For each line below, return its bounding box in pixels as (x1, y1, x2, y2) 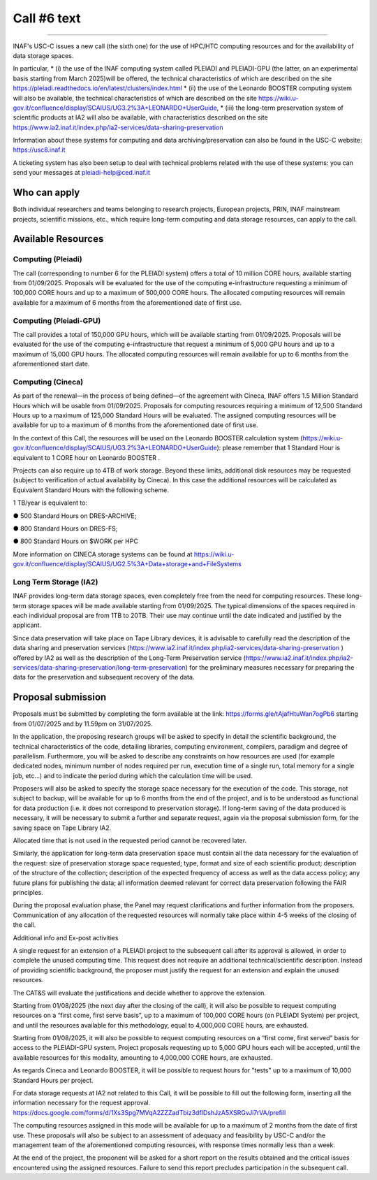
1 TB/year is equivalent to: (13, 498, 87, 507)
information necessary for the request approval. (13, 1098, 151, 1107)
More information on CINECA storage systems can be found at (13, 549, 193, 559)
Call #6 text (13, 10, 81, 26)
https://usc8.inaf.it (13, 145, 66, 154)
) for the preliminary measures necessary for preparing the (185, 663, 355, 672)
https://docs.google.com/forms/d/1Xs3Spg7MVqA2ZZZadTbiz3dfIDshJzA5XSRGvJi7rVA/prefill (13, 1108, 286, 1116)
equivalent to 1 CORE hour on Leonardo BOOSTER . (13, 453, 161, 461)
